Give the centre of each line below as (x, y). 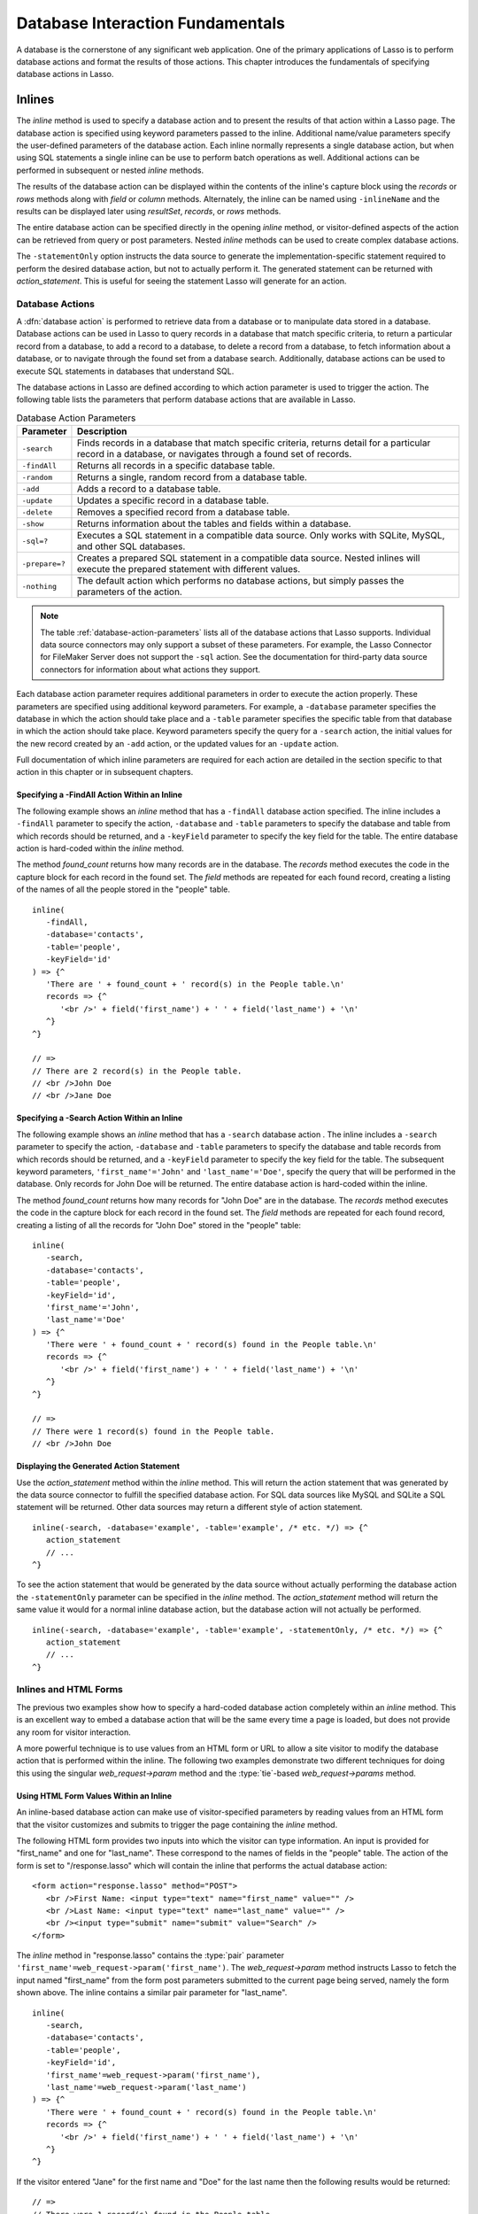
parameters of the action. (130, 592)
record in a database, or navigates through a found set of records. (214, 454)
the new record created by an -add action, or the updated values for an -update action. (178, 743)
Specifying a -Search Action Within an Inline (100, 1118)
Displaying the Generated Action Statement (98, 1467)
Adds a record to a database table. (149, 489)
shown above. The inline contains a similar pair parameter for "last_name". (152, 1993)
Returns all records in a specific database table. (176, 466)
